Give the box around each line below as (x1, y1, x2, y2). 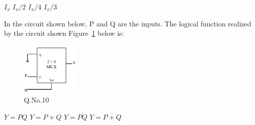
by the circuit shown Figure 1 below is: (4, 28, 124, 38)
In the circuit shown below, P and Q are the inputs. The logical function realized (4, 18, 252, 28)
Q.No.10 (24, 95, 49, 105)
